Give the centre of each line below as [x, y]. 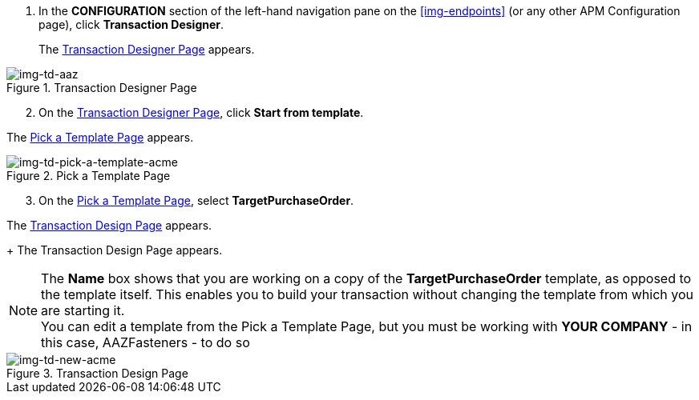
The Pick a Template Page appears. [100, 137]
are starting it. [83, 310]
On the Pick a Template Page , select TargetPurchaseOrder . [196, 200]
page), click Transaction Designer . [131, 24]
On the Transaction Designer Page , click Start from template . [201, 112]
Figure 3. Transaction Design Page [97, 373]
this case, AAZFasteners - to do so [145, 342]
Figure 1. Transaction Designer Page [102, 88]
